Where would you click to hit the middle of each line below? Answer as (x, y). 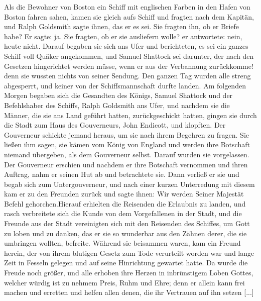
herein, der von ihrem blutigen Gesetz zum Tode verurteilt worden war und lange (129, 253)
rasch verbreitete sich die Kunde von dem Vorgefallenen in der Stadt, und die (123, 213)
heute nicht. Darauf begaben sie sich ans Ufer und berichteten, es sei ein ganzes (126, 46)
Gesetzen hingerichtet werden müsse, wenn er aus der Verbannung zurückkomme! (129, 66)
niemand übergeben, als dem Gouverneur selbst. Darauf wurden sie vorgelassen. (127, 154)
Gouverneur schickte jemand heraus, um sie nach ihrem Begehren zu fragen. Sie (127, 134)
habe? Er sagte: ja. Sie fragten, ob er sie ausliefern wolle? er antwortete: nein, (123, 36)
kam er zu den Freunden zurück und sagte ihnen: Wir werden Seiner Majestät (124, 194)
